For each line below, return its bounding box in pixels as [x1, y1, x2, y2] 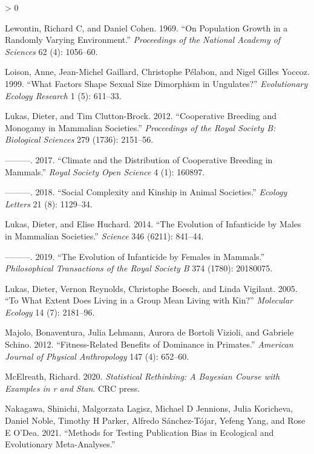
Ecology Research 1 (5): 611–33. [5, 89, 122, 102]
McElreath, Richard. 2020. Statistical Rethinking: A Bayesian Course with [5, 370, 280, 383]
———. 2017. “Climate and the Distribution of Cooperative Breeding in [5, 153, 273, 166]
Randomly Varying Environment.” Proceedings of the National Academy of [5, 33, 281, 46]
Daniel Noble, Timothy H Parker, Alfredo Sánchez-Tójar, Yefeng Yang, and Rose [5, 414, 306, 427]
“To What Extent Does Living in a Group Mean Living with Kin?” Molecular [5, 294, 293, 306]
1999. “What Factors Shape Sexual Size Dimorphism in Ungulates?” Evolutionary [5, 77, 308, 89]
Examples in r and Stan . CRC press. [5, 381, 140, 394]
